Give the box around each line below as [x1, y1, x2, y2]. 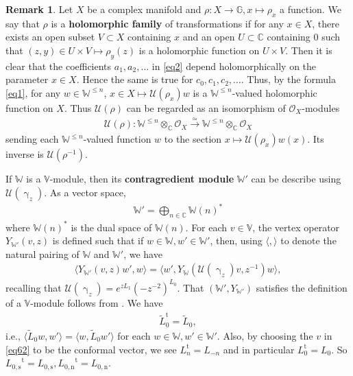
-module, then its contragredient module [49, 172, 234, 186]
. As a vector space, [44, 185, 126, 199]
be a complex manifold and [87, 2, 202, 16]
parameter [5, 72, 49, 86]
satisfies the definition [256, 280, 348, 294]
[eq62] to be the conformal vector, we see [5, 342, 177, 356]
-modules [302, 100, 340, 115]
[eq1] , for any [5, 85, 61, 99]
